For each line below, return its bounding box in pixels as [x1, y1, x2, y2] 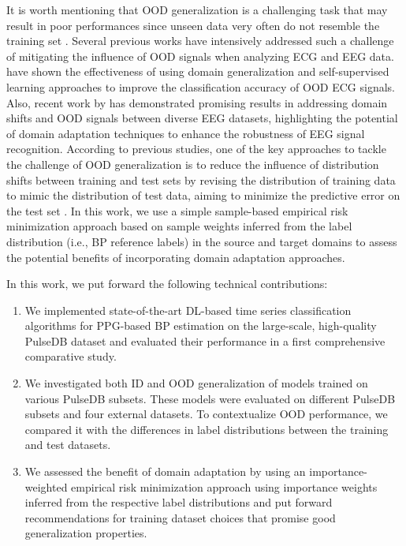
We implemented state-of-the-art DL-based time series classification [24, 301, 352, 318]
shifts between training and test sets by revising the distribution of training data [6, 171, 396, 188]
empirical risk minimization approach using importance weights [71, 478, 378, 495]
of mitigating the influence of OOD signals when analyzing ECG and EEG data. [6, 47, 394, 64]
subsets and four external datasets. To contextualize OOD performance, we [24, 406, 388, 422]
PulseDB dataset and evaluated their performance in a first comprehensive [24, 332, 386, 349]
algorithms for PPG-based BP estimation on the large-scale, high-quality [24, 317, 377, 334]
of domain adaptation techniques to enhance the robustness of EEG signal [6, 125, 365, 141]
